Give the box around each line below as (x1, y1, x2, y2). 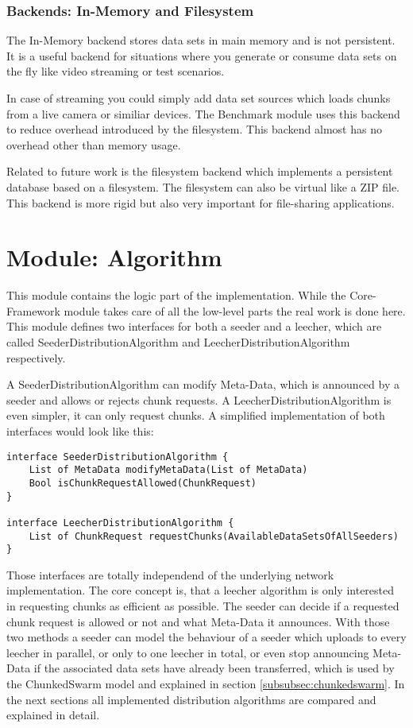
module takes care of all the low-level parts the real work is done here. (64, 302, 406, 319)
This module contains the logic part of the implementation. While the (6, 287, 346, 304)
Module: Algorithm (6, 241, 222, 273)
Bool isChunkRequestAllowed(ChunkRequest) (29, 477, 257, 489)
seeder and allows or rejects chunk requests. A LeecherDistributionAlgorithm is (6, 391, 392, 408)
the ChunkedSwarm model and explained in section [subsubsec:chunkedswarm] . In (6, 676, 405, 692)
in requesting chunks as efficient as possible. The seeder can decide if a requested (6, 598, 399, 614)
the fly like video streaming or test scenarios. (6, 63, 225, 79)
